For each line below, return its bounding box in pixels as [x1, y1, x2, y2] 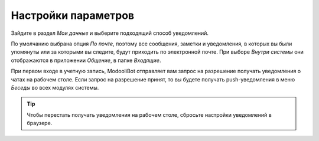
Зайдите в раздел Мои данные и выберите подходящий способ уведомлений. [11, 29, 209, 37]
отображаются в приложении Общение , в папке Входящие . [11, 57, 161, 64]
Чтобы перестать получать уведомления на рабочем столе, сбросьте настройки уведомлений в [27, 111, 272, 118]
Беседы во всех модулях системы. [11, 84, 99, 91]
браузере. [27, 120, 53, 127]
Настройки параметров [11, 9, 135, 22]
